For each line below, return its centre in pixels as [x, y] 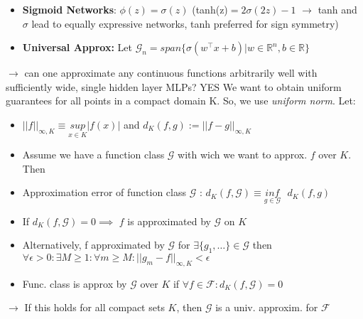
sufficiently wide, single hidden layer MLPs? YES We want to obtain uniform [174, 86]
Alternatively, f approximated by [93, 245]
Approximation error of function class [104, 192]
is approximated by [169, 221]
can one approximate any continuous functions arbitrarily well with [171, 73]
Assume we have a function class [93, 155]
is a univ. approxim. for [267, 307]
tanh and [337, 9]
